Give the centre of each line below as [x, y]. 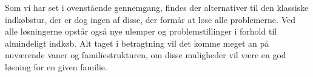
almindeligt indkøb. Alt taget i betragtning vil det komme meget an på [137, 43]
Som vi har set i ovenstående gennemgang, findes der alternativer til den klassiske [157, 7]
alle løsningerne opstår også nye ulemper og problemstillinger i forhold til [141, 31]
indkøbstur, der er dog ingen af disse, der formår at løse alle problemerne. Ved [150, 19]
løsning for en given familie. [56, 66]
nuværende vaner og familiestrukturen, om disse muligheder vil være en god [146, 55]
